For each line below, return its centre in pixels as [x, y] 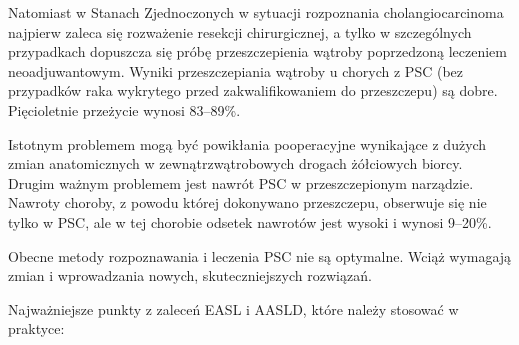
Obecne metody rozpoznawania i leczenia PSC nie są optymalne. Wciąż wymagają [260, 255]
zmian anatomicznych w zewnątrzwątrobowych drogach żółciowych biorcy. [235, 163]
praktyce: [36, 328]
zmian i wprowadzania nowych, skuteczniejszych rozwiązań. [190, 275]
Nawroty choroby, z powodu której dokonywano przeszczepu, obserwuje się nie [247, 202]
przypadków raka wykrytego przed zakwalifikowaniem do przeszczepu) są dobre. [253, 90]
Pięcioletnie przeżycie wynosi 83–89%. [124, 109]
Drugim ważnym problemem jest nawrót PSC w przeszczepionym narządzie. [241, 182]
